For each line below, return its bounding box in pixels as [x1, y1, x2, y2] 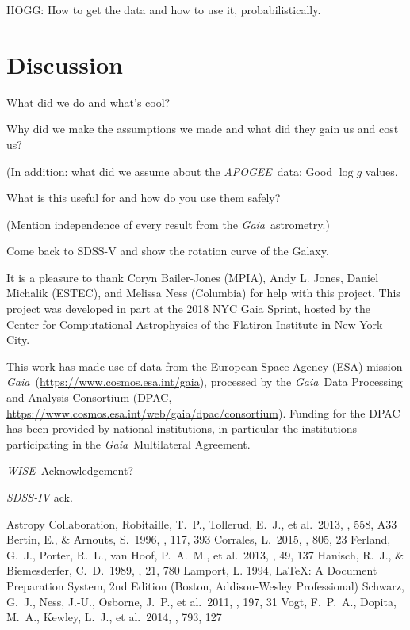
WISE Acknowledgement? [6, 462, 134, 479]
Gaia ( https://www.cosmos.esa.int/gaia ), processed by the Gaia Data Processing [6, 373, 403, 390]
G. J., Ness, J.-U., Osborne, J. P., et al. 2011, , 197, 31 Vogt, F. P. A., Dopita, [6, 593, 397, 609]
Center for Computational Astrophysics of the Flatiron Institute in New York [6, 315, 383, 332]
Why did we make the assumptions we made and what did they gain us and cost [6, 120, 399, 137]
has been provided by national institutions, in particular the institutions [6, 420, 357, 437]
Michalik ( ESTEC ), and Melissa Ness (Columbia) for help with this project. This [6, 284, 400, 301]
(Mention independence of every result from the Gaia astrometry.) [6, 216, 330, 232]
